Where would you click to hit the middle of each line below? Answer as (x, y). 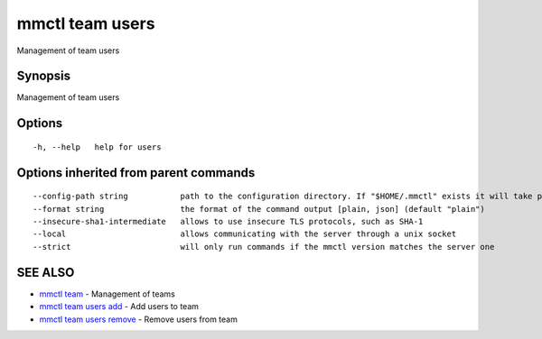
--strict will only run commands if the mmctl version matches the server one (264, 247)
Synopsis (44, 76)
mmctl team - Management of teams (107, 294)
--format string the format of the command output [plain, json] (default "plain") (259, 209)
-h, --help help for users (97, 147)
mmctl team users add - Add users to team (119, 307)
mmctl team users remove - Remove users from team (139, 319)
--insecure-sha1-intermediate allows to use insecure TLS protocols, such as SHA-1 (228, 222)
